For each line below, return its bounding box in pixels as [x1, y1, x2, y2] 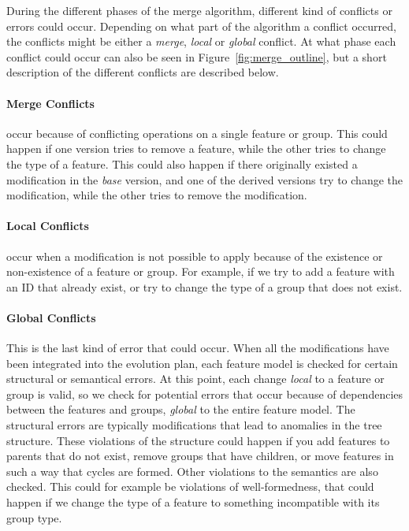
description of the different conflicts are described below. [6, 64, 279, 80]
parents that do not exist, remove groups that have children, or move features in [6, 447, 394, 464]
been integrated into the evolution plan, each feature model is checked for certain [6, 355, 398, 371]
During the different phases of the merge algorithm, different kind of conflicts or [6, 2, 392, 18]
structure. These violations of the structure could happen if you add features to [6, 432, 390, 448]
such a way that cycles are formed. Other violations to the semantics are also [6, 462, 378, 479]
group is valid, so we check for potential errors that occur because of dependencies [6, 385, 403, 402]
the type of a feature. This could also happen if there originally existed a [6, 155, 358, 172]
